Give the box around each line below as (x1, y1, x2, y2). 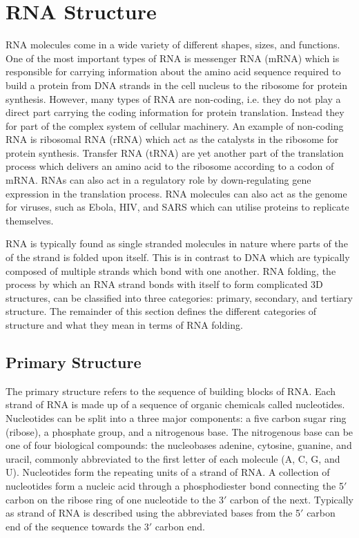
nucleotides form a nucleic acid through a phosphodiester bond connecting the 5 (6, 478, 344, 492)
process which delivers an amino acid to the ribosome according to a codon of (6, 159, 334, 173)
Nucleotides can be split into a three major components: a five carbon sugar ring (6, 410, 347, 425)
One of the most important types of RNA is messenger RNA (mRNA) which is (6, 50, 340, 65)
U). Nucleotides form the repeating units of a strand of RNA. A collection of (6, 465, 330, 479)
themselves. (6, 213, 54, 227)
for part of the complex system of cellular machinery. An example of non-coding (6, 118, 344, 133)
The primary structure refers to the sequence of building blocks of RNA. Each (6, 383, 336, 398)
